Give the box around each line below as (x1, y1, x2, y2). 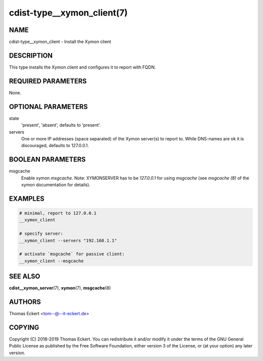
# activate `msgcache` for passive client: (19, 251, 125, 257)
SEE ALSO (9, 272, 40, 281)
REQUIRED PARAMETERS (9, 77, 87, 85)
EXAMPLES (9, 194, 45, 203)
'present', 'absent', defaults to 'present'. (21, 122, 101, 128)
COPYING (9, 323, 39, 331)
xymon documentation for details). (21, 182, 91, 188)
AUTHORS (9, 298, 41, 306)
